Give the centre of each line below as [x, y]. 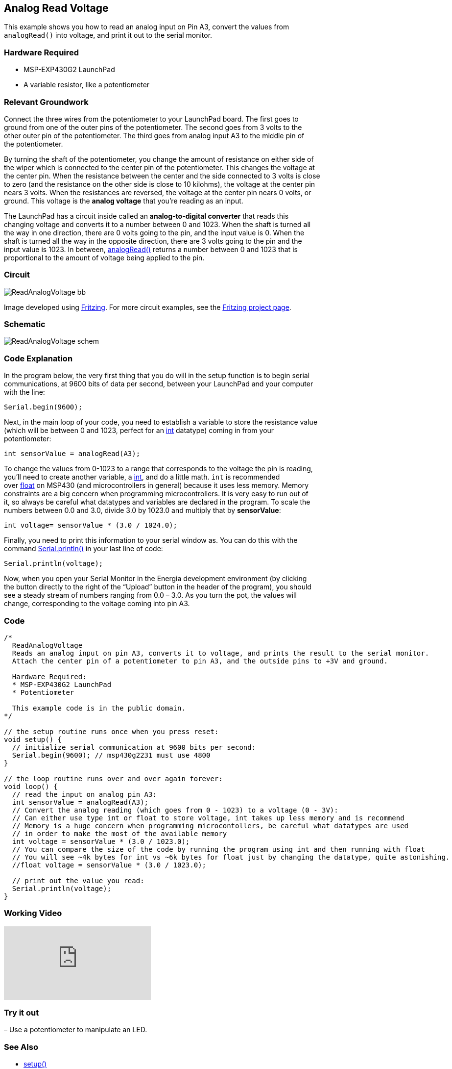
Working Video [33, 913]
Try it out [22, 1013]
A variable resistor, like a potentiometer [87, 85]
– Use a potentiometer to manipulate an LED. [76, 1030]
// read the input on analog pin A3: [84, 794]
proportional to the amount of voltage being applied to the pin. [104, 257]
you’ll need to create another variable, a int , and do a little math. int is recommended [142, 477]
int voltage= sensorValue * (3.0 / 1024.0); [91, 525]
